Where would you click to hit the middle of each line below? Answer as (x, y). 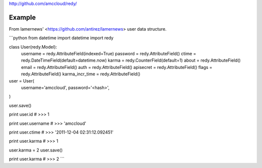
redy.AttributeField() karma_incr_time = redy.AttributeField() (81, 74)
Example (22, 17)
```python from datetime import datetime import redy (61, 38)
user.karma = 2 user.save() (36, 150)
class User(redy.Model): (33, 47)
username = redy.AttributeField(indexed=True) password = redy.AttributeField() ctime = (109, 54)
